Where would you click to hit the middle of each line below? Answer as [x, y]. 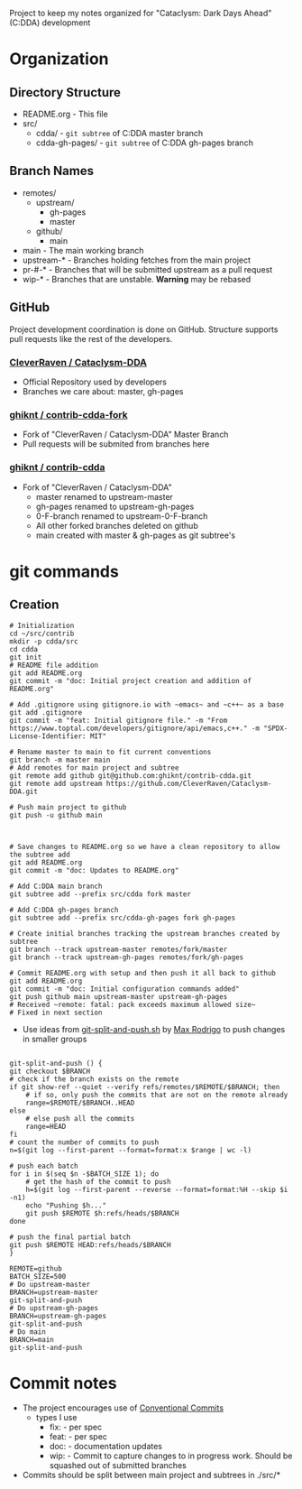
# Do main [28, 1332]
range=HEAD [46, 1126]
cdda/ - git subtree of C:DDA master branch [119, 133]
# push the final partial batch [70, 1237]
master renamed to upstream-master [105, 496]
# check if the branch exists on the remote [94, 1079]
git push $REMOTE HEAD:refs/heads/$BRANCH [90, 1244]
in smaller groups [55, 1039]
